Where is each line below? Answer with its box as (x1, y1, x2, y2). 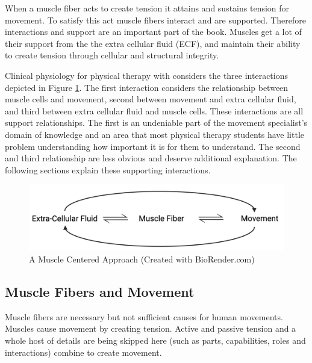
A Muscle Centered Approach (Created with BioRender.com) (29, 253, 255, 265)
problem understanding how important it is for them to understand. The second (5, 140, 301, 152)
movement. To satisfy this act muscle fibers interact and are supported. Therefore (5, 13, 306, 26)
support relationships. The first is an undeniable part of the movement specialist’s (5, 116, 308, 129)
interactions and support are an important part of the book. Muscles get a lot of (5, 25, 302, 38)
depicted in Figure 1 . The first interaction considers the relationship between (5, 81, 289, 93)
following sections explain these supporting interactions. (5, 163, 211, 176)
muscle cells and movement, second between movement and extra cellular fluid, (5, 93, 296, 105)
